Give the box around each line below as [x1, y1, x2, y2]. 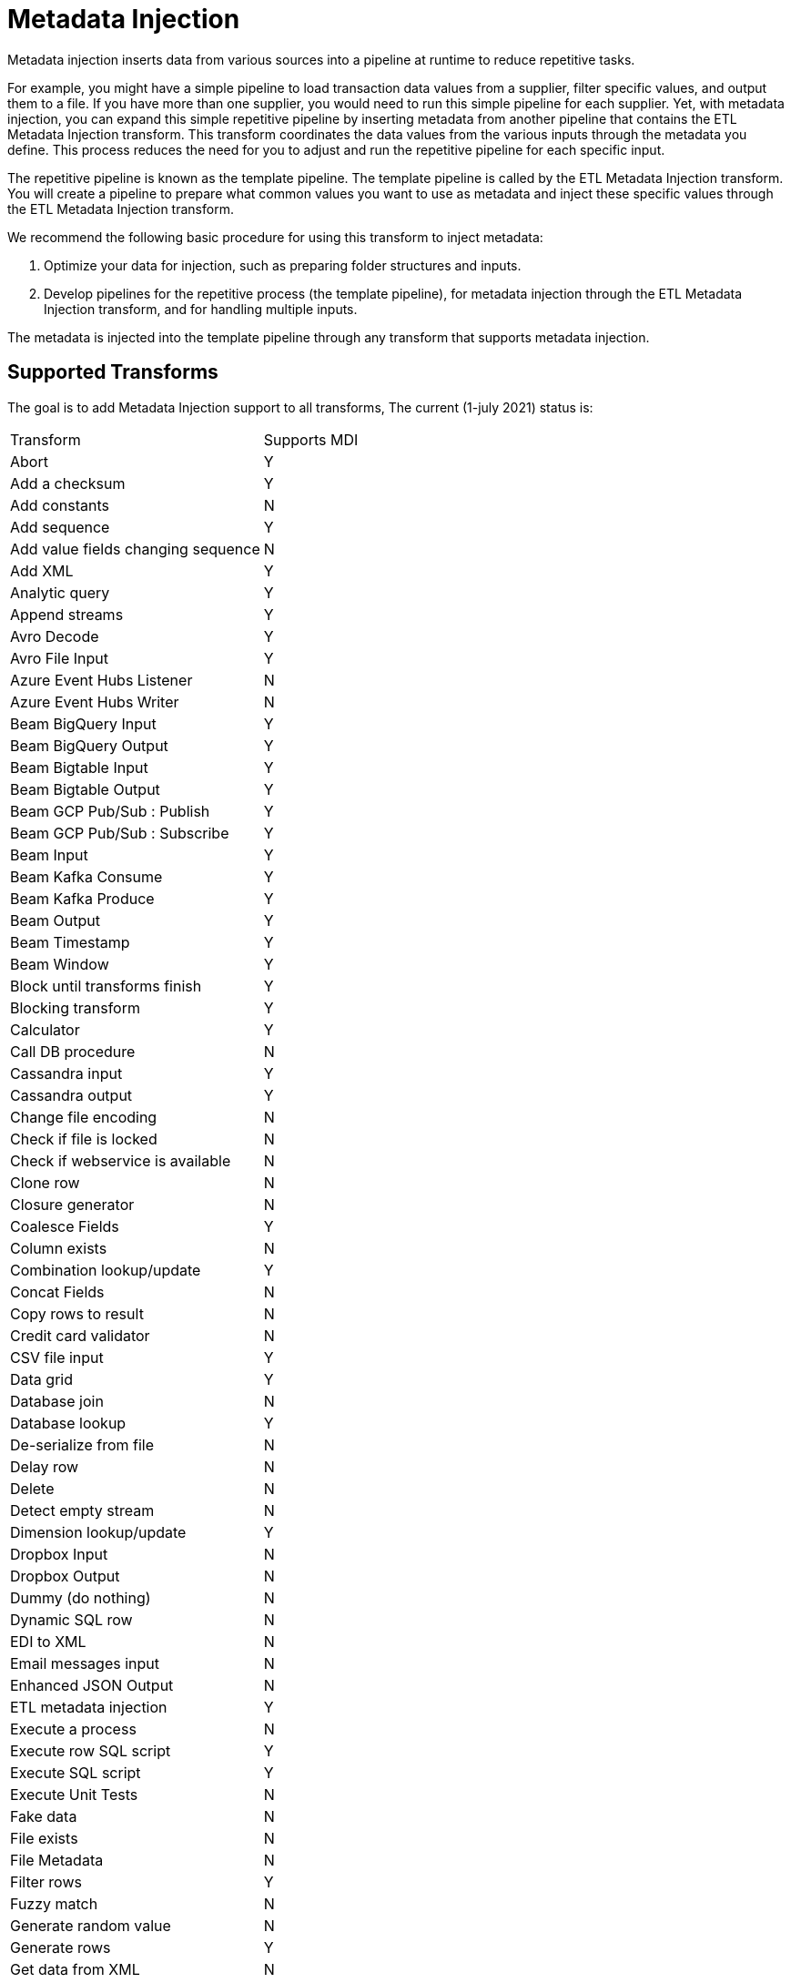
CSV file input [10, 1347, 104, 1367]
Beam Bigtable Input [10, 758, 148, 777]
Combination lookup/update [10, 1260, 201, 1279]
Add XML [10, 561, 74, 580]
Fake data [10, 1806, 77, 1825]
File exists [10, 1828, 78, 1847]
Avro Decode [10, 626, 99, 646]
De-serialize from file [10, 1435, 155, 1454]
